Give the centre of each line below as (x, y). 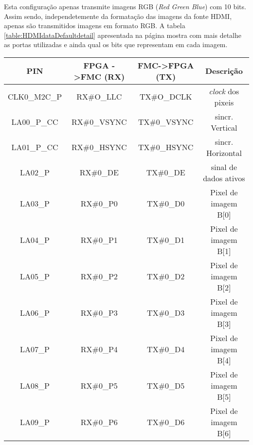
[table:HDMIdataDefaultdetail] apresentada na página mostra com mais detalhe (123, 35)
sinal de (224, 167)
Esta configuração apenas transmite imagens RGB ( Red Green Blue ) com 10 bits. (125, 6)
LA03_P (35, 203)
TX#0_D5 (166, 385)
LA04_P (35, 240)
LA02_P (35, 172)
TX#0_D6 (166, 422)
